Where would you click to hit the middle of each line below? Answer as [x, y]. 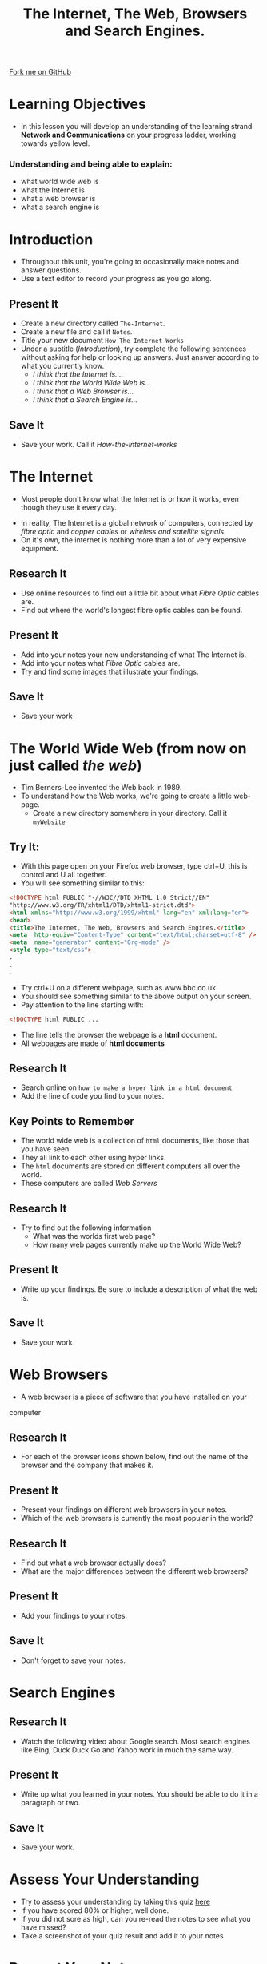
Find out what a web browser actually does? [94, 1563]
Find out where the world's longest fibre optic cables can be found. [132, 610]
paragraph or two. [50, 1803]
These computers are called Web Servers [89, 1184]
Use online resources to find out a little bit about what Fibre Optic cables [140, 593]
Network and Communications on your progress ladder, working [128, 135]
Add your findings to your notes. [74, 1615]
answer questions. [51, 270]
